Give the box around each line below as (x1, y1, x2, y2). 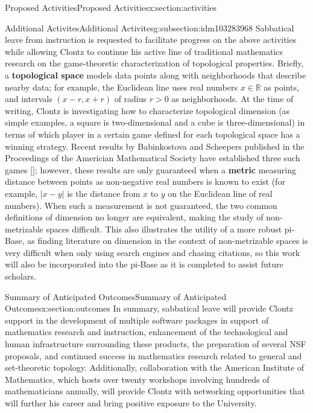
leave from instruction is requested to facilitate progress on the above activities (5, 33, 297, 46)
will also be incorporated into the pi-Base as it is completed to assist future (5, 258, 283, 271)
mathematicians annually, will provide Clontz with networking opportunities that (5, 385, 305, 397)
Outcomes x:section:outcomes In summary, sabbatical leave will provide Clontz (5, 302, 293, 315)
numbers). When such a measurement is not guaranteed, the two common (5, 199, 277, 211)
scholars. (5, 270, 36, 283)
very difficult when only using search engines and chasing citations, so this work (5, 246, 300, 258)
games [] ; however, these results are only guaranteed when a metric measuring (5, 163, 296, 176)
